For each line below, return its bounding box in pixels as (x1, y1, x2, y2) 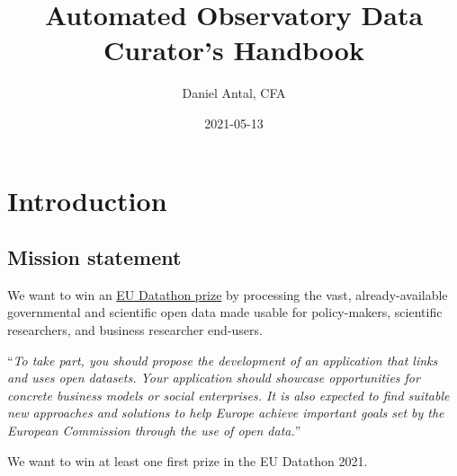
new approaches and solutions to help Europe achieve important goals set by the (7, 403, 444, 422)
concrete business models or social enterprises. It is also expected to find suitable (7, 385, 450, 404)
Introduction (7, 181, 167, 218)
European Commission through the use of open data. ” (7, 421, 301, 440)
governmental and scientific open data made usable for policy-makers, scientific (7, 303, 443, 322)
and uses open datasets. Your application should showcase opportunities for (7, 368, 420, 387)
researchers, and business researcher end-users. (7, 321, 263, 339)
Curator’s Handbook (103, 31, 364, 68)
